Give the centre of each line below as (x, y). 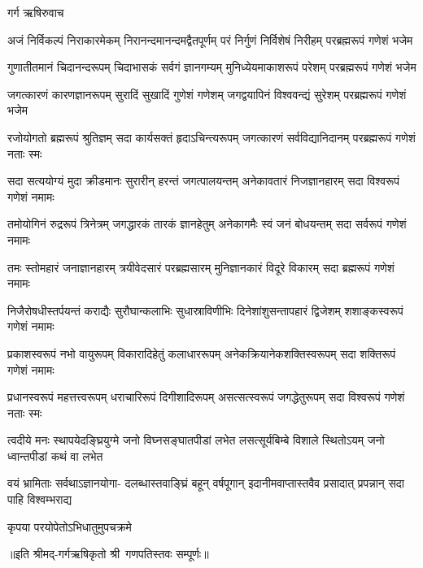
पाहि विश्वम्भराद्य (40, 499)
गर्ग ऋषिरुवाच (36, 12)
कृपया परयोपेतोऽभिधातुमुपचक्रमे (70, 526)
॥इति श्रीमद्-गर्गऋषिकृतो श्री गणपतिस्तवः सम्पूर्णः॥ (108, 554)
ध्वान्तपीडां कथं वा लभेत (55, 455)
